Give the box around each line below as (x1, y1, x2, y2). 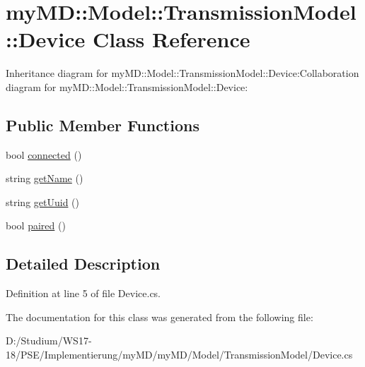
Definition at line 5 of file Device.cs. (6, 286, 161, 301)
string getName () (6, 171, 83, 186)
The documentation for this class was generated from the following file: (6, 309, 313, 324)
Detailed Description (6, 253, 161, 275)
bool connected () (6, 147, 82, 162)
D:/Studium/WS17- (6, 333, 92, 348)
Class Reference (93, 25, 250, 54)
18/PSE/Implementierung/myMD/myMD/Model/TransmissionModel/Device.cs (6, 347, 353, 362)
